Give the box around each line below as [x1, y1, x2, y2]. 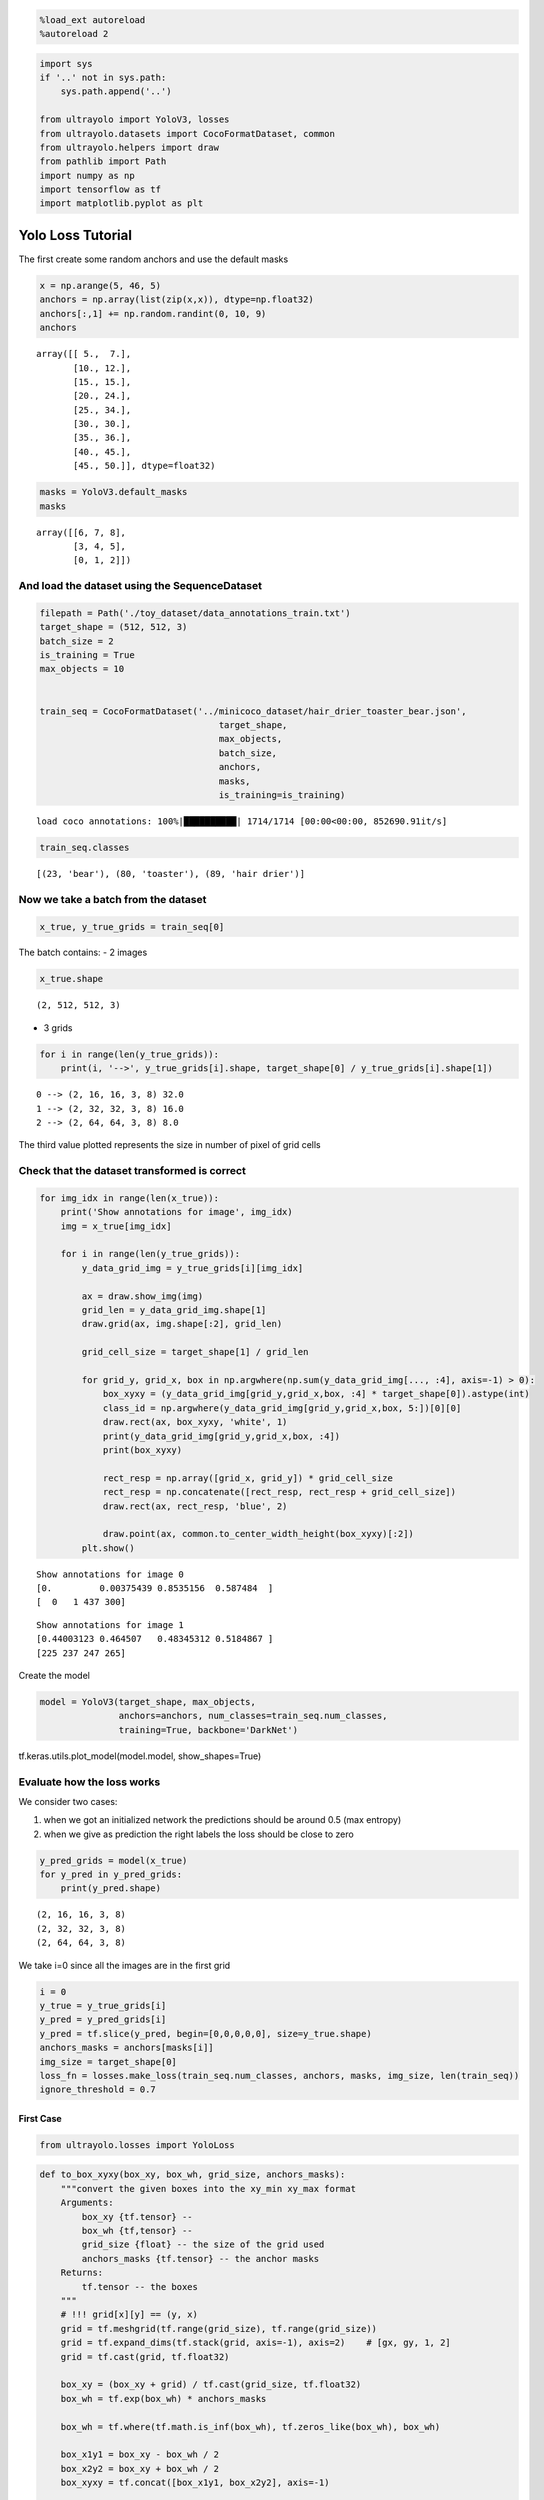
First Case [18, 2112, 62, 2124]
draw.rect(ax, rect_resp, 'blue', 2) [102, 1500, 288, 1512]
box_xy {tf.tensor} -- [81, 2211, 194, 2222]
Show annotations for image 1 [36, 1619, 185, 1630]
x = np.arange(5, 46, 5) [39, 280, 162, 291]
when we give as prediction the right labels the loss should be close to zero [43, 1828, 354, 1840]
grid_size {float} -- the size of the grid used [81, 2239, 325, 2250]
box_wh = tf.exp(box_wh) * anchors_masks [60, 2393, 267, 2404]
